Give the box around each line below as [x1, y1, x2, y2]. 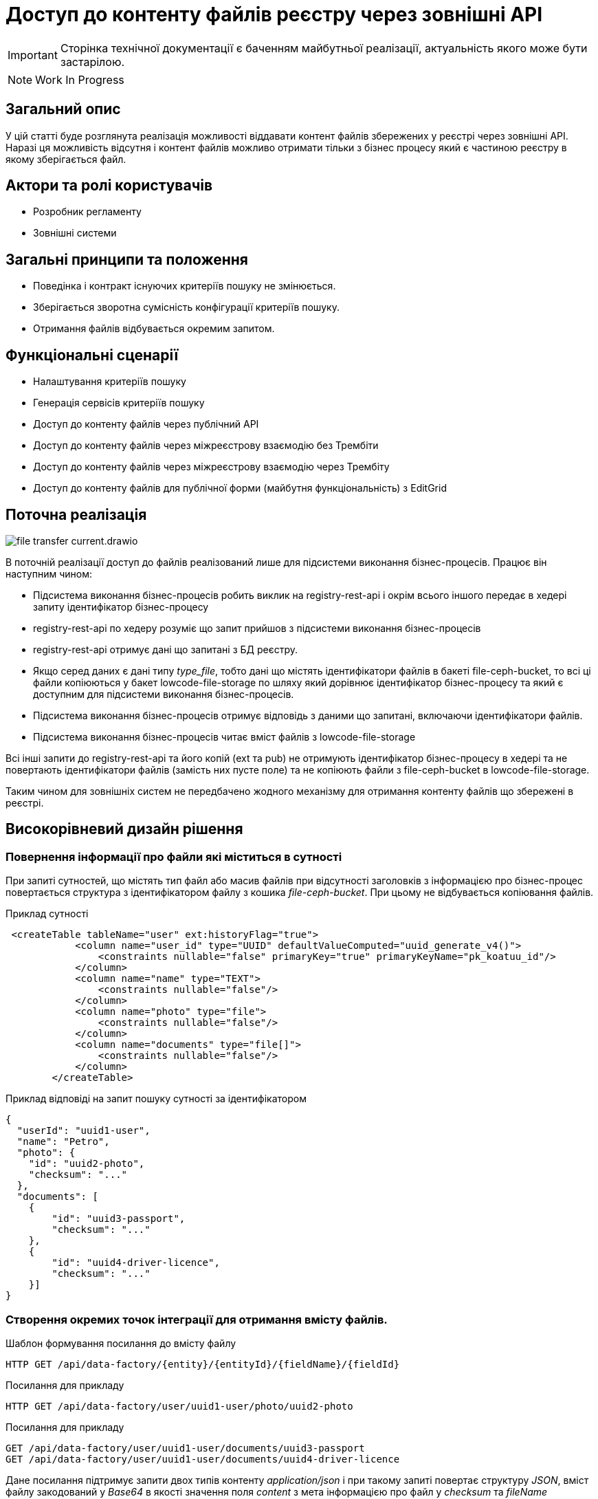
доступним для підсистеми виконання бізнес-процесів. [33, 688, 294, 700]
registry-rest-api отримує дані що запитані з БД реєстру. [33, 643, 298, 655]
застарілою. [60, 54, 124, 69]
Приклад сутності [5, 908, 89, 920]
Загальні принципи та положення [5, 250, 248, 268]
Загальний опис [5, 100, 121, 118]
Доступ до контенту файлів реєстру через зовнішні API [5, 3, 543, 26]
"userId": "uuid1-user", [16, 1125, 151, 1137]
